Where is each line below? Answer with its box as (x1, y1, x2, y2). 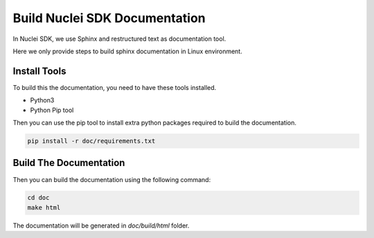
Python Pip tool (30, 106, 74, 114)
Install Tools (12, 65, 66, 77)
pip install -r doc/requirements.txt (27, 137, 156, 145)
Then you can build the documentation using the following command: (12, 175, 211, 183)
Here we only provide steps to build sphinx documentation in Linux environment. (12, 47, 242, 55)
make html (27, 203, 61, 211)
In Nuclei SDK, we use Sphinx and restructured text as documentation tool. (12, 35, 226, 43)
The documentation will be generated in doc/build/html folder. (12, 221, 190, 230)
